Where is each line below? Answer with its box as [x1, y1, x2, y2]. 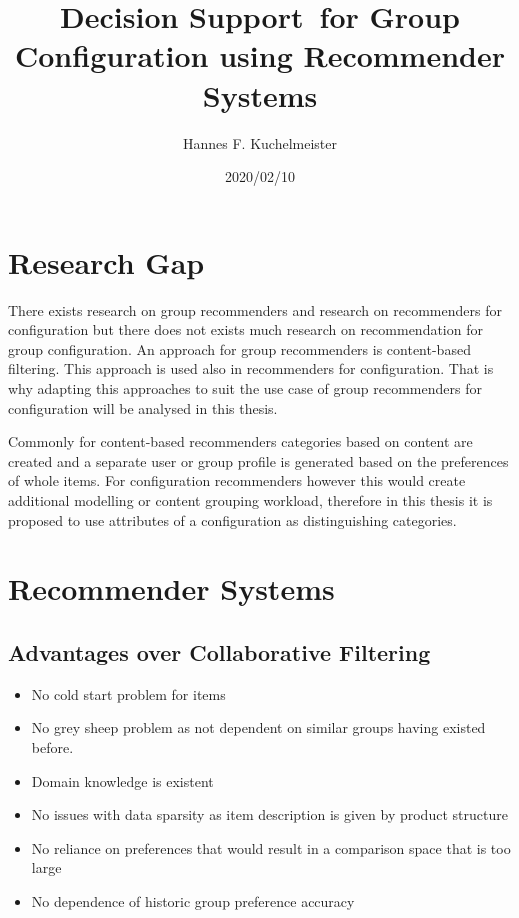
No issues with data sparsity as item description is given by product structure [31, 804, 508, 825]
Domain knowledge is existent [31, 770, 214, 791]
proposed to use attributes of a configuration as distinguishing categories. [8, 509, 457, 530]
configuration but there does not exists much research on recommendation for [8, 319, 483, 340]
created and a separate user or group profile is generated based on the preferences [8, 450, 509, 471]
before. [31, 736, 74, 757]
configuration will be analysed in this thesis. [8, 397, 278, 418]
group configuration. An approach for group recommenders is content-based [8, 338, 471, 359]
